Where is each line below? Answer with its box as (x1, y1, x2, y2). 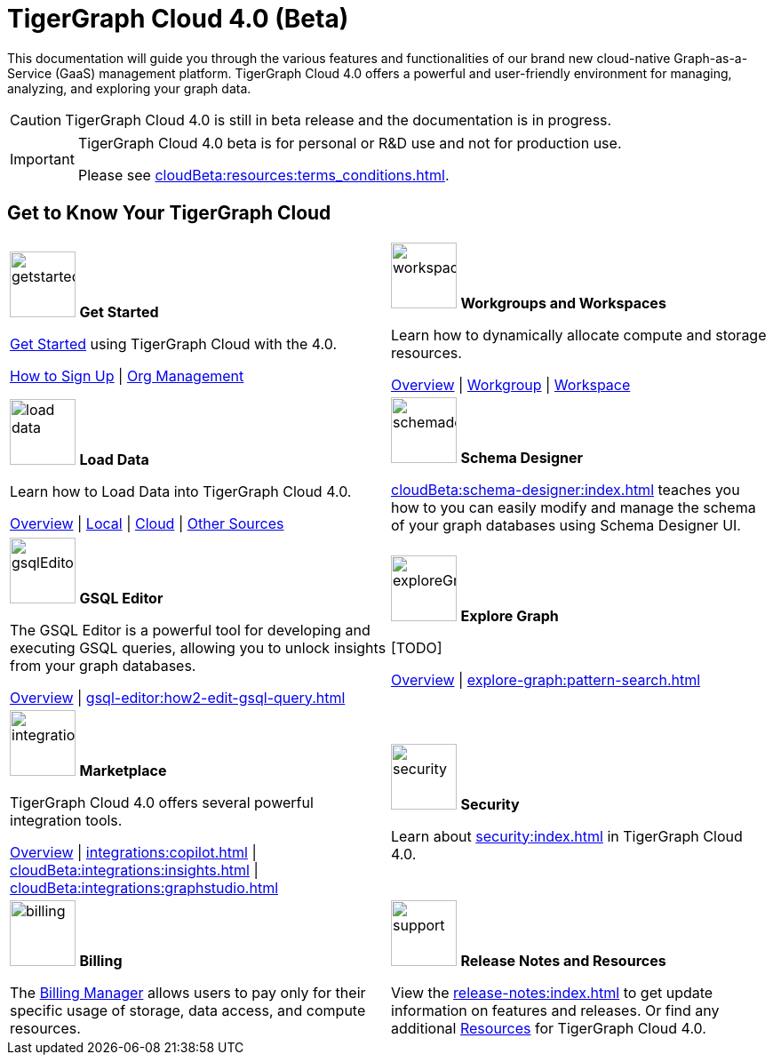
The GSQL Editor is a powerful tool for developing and (10, 620, 371, 639)
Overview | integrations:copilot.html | (10, 842, 257, 861)
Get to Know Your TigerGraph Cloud (7, 202, 331, 225)
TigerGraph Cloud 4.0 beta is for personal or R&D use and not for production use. (77, 133, 622, 152)
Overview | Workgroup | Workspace (391, 375, 631, 394)
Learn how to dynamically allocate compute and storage (391, 325, 767, 344)
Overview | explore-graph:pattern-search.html (391, 670, 701, 689)
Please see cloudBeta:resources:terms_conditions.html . (77, 165, 450, 184)
